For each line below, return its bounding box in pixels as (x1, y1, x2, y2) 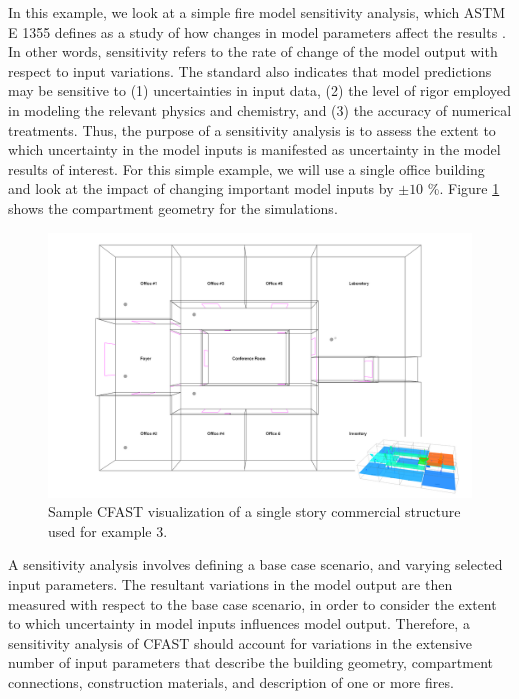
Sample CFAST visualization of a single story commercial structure (48, 501, 461, 522)
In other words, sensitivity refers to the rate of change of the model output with (8, 41, 498, 62)
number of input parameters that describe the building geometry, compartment (8, 652, 493, 673)
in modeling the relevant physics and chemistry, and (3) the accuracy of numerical (8, 99, 512, 120)
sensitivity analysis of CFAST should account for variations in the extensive (8, 632, 472, 653)
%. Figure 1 (427, 178, 500, 199)
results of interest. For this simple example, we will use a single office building (8, 158, 485, 179)
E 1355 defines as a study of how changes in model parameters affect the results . (8, 21, 506, 42)
